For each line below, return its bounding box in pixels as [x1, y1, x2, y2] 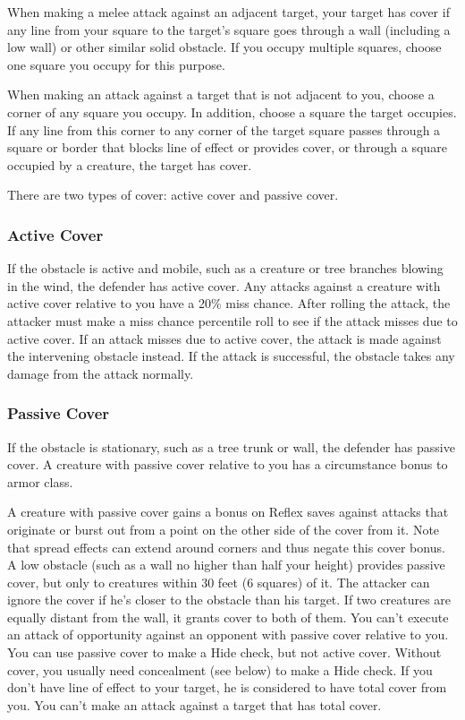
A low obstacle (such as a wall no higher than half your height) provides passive [7, 555, 445, 574]
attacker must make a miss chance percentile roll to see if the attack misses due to [7, 311, 458, 330]
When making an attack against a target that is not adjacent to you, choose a [7, 85, 435, 104]
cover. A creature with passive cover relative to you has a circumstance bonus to [7, 455, 448, 474]
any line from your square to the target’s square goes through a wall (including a [7, 20, 451, 39]
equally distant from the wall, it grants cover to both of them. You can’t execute [7, 607, 449, 626]
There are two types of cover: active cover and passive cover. [7, 185, 339, 204]
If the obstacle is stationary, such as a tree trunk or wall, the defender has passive [7, 437, 455, 456]
